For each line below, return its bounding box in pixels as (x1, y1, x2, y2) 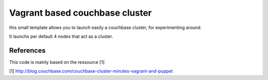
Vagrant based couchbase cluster (9, 7, 152, 18)
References (9, 46, 46, 54)
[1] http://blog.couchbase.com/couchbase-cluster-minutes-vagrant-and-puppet (9, 68, 173, 74)
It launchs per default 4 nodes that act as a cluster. (9, 33, 114, 39)
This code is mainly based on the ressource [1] (9, 59, 105, 65)
